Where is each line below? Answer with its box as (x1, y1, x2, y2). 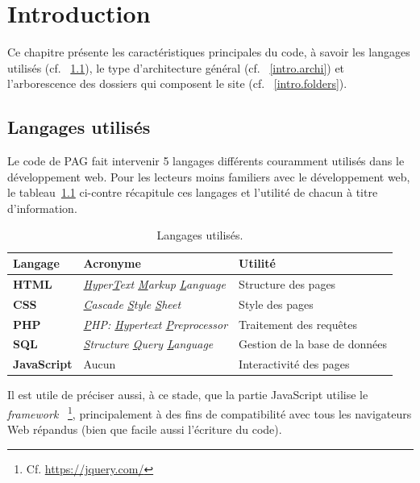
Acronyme (83, 255, 141, 272)
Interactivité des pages (239, 356, 350, 373)
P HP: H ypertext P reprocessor (83, 315, 228, 332)
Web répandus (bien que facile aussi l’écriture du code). (7, 421, 282, 438)
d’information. (7, 199, 77, 216)
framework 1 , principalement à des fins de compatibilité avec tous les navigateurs (7, 402, 412, 422)
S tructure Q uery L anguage (83, 335, 214, 352)
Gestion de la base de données (239, 335, 387, 352)
